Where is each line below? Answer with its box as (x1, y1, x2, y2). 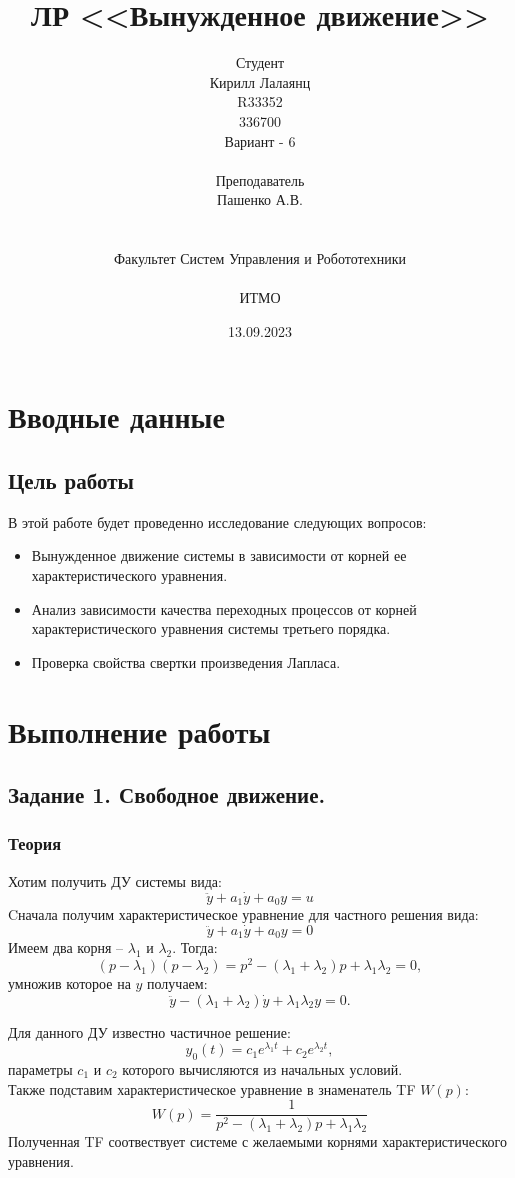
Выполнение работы (8, 710, 271, 751)
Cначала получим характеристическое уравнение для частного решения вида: (8, 904, 479, 925)
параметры (8, 1059, 73, 1080)
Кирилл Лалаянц (209, 71, 311, 92)
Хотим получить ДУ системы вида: (8, 870, 222, 891)
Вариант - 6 (224, 130, 296, 151)
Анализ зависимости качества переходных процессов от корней (31, 598, 417, 619)
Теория (8, 831, 62, 856)
